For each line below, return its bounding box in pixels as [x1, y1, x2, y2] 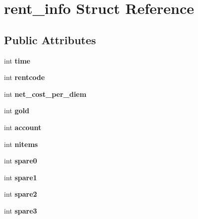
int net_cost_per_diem [4, 88, 86, 99]
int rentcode [4, 72, 45, 82]
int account [4, 122, 42, 132]
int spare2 [4, 189, 37, 199]
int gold [4, 105, 29, 116]
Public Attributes [4, 32, 96, 47]
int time [4, 55, 30, 66]
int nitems [4, 139, 38, 149]
